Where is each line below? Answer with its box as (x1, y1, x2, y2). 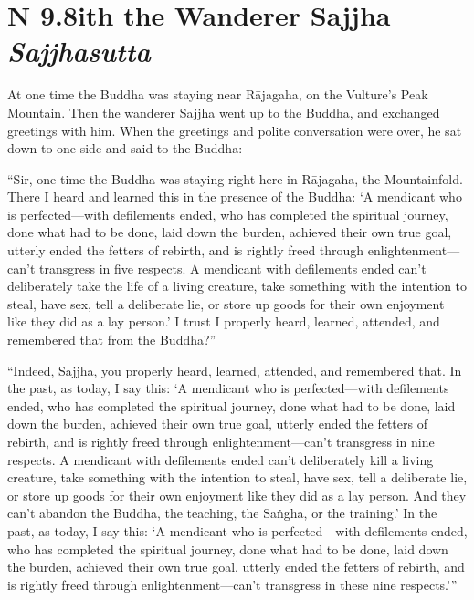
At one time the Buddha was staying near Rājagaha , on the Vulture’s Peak (7, 85, 428, 104)
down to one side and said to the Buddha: (7, 139, 243, 158)
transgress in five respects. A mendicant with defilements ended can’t (38, 258, 427, 277)
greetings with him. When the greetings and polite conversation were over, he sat (7, 120, 462, 140)
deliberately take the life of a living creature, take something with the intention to (7, 276, 468, 295)
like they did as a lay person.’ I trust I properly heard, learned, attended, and (7, 312, 440, 331)
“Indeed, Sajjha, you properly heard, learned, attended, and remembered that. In (7, 360, 462, 379)
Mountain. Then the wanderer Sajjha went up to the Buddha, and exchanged (7, 102, 440, 121)
